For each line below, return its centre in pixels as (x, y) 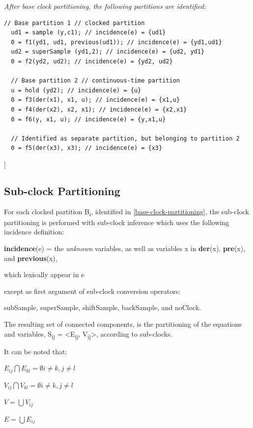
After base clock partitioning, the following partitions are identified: (105, 6)
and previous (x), (31, 258)
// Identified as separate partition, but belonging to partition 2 (125, 138)
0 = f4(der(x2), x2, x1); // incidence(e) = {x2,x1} (99, 109)
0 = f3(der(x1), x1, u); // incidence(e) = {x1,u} (95, 100)
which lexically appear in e (44, 274)
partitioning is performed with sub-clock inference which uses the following (117, 222)
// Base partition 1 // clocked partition (74, 23)
